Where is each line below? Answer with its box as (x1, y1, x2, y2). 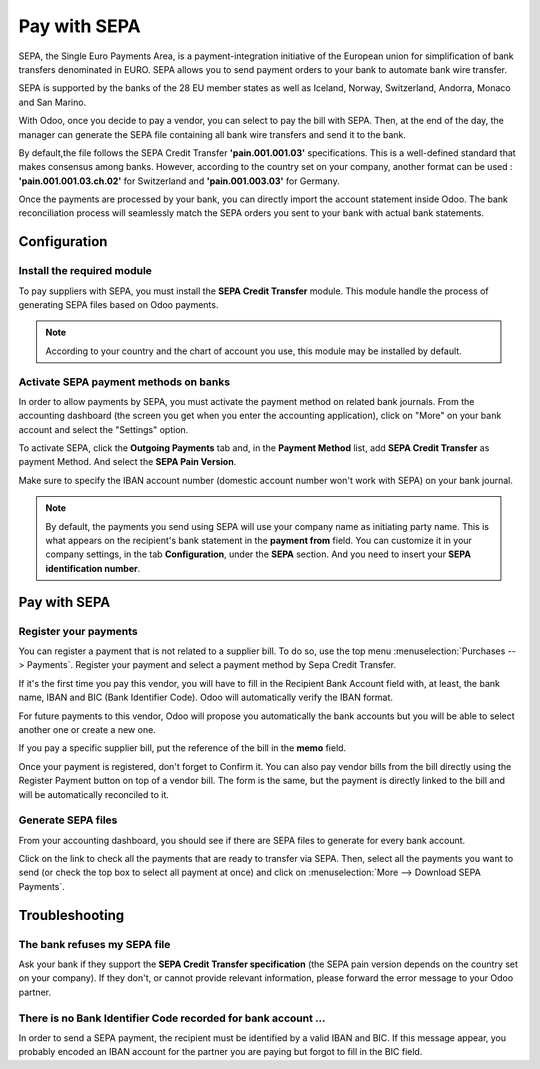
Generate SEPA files (18, 813, 118, 827)
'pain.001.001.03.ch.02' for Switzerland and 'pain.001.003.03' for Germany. (18, 175, 340, 187)
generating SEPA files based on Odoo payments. (18, 299, 219, 310)
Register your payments (18, 624, 139, 638)
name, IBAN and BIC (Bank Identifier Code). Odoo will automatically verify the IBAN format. (18, 691, 394, 704)
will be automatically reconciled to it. (18, 788, 170, 800)
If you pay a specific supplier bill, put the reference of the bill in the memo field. (18, 742, 347, 754)
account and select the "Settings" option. (18, 423, 189, 435)
